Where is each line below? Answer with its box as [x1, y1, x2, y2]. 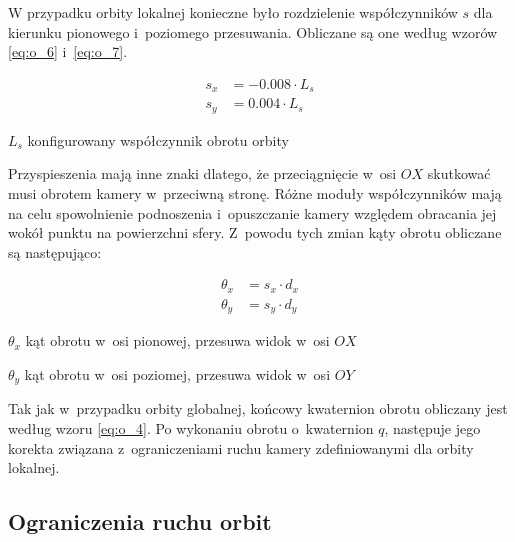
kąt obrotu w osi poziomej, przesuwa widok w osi [24, 363, 331, 384]
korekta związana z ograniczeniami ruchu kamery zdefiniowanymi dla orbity [8, 437, 474, 458]
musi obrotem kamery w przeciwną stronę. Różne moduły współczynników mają [8, 182, 502, 203]
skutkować [427, 163, 491, 184]
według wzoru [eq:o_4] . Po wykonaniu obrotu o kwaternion [8, 417, 374, 438]
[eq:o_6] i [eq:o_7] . [8, 41, 128, 62]
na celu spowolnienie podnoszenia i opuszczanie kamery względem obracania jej [8, 202, 497, 223]
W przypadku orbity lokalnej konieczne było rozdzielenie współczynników [8, 2, 458, 22]
